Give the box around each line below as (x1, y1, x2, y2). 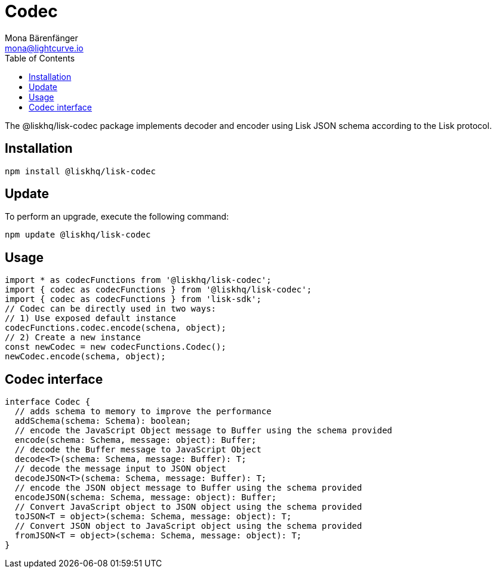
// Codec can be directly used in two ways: (5, 304, 217, 314)
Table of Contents (5, 53, 75, 63)
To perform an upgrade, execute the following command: (5, 211, 229, 222)
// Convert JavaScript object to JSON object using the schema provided (14, 502, 362, 512)
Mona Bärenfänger (5, 32, 78, 43)
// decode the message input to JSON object (14, 464, 226, 474)
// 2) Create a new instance (5, 332, 141, 343)
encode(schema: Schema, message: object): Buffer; (14, 435, 257, 445)
